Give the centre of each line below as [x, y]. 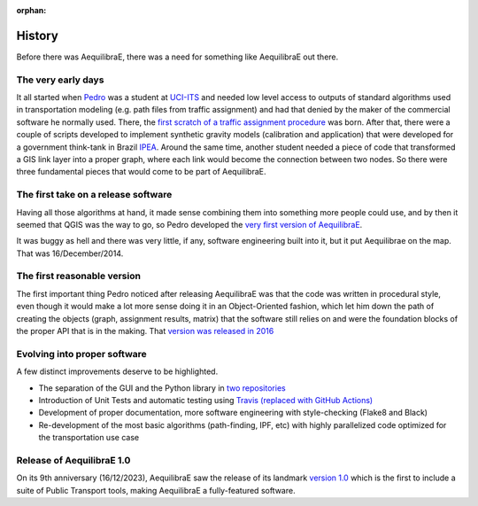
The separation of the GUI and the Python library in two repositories [162, 388]
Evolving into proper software [82, 354]
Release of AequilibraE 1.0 [73, 460]
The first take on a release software [94, 195]
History [38, 35]
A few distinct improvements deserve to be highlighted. [117, 371]
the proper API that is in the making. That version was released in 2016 [145, 331]
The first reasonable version [79, 276]
